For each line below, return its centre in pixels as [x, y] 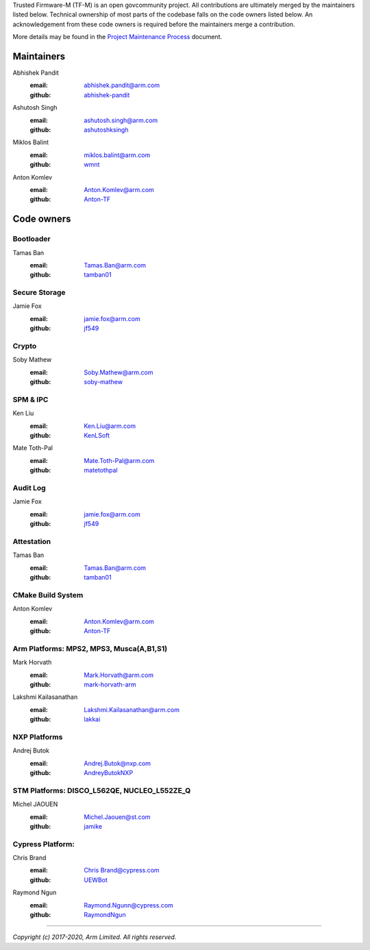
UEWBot [96, 880]
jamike [93, 826]
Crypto [25, 346]
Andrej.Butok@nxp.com [117, 763]
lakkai [92, 720]
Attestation [32, 541]
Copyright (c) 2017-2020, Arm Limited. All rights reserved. [95, 937]
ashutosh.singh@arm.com [121, 120]
